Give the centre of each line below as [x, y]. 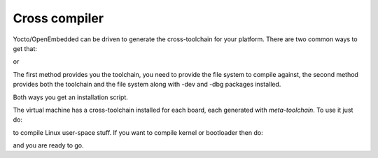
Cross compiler [58, 18]
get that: [25, 48]
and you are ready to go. [48, 145]
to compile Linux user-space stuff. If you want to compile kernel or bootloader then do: [138, 132]
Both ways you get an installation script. [71, 97]
